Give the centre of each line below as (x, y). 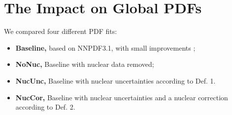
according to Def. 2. (45, 107)
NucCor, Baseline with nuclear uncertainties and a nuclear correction (122, 97)
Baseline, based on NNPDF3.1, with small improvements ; (105, 47)
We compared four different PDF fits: (61, 31)
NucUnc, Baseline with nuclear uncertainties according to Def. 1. (116, 80)
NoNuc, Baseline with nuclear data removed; (85, 64)
